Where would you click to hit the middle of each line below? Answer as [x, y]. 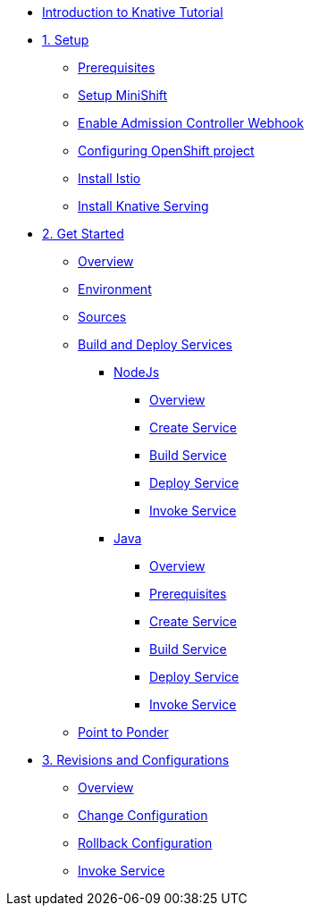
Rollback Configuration [145, 843]
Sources [102, 317]
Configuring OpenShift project [166, 151]
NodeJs [137, 372]
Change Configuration [143, 815]
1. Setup [66, 40]
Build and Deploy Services [155, 344]
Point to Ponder [123, 732]
